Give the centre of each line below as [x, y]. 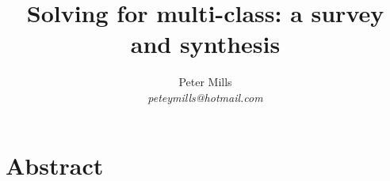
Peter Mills [205, 82]
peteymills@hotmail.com [205, 97]
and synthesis [205, 44]
